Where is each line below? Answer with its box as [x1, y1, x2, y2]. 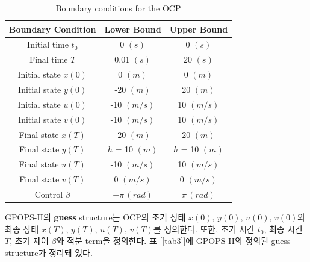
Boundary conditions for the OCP [55, 2, 181, 14]
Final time [29, 53, 68, 66]
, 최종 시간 [264, 222, 303, 235]
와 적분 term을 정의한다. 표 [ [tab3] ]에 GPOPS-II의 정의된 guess [56, 234, 291, 247]
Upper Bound [169, 22, 228, 35]
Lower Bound [104, 22, 161, 35]
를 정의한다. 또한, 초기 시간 [153, 222, 255, 235]
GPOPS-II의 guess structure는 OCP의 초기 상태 [5, 210, 186, 223]
